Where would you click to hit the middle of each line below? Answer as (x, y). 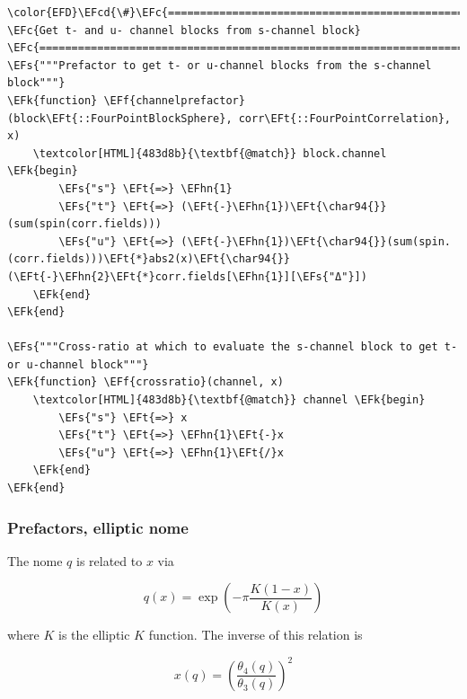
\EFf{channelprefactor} (174, 100)
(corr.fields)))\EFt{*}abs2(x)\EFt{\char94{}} (149, 259)
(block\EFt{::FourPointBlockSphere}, (120, 118)
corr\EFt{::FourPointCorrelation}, (344, 118)
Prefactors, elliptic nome (98, 527)
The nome (35, 560)
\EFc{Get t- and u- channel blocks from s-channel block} (184, 30)
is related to (110, 560)
